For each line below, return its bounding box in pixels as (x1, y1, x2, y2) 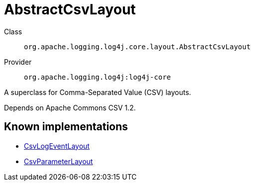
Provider (4, 57, 32, 66)
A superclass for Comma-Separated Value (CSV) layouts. (4, 88, 191, 96)
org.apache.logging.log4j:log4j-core (24, 73, 171, 81)
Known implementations (4, 120, 128, 133)
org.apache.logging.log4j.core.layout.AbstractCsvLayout (24, 42, 251, 51)
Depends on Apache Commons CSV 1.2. (4, 103, 136, 112)
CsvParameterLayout (24, 157, 93, 166)
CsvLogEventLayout (24, 141, 90, 150)
